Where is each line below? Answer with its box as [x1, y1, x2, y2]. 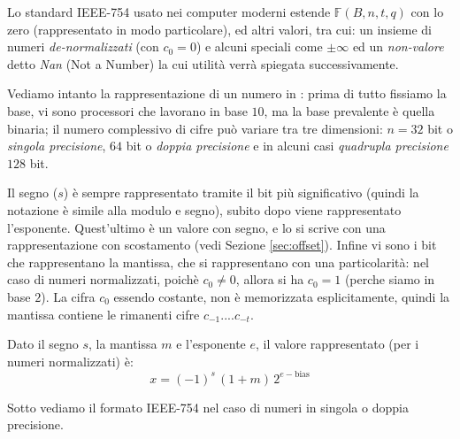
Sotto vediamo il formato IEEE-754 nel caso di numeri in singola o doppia [7, 397, 409, 416]
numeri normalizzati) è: [7, 351, 134, 370]
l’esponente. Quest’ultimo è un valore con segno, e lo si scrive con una [7, 218, 386, 236]
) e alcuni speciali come [195, 37, 323, 56]
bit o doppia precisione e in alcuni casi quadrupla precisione [126, 136, 448, 155]
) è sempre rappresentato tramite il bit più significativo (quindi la [63, 183, 419, 202]
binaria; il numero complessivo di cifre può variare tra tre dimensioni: [7, 119, 383, 137]
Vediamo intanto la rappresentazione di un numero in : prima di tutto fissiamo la [7, 84, 447, 103]
